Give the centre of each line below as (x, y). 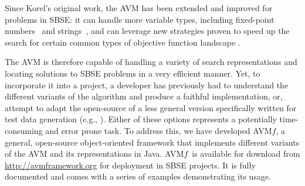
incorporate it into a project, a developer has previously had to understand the (147, 85)
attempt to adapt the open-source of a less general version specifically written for (151, 107)
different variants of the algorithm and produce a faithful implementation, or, (144, 96)
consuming (24, 130)
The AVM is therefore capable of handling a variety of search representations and (151, 62)
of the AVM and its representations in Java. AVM (94, 154)
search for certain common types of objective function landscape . (123, 42)
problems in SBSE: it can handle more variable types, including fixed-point (140, 19)
